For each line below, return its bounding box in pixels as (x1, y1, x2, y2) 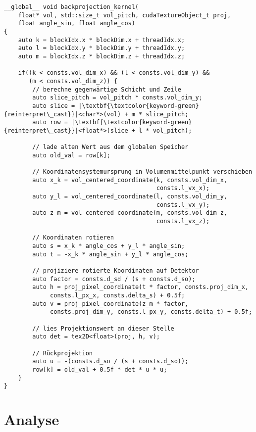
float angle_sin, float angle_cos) (18, 20, 135, 27)
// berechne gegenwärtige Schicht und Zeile (32, 86, 181, 93)
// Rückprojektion (32, 349, 93, 357)
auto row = (32, 119, 68, 126)
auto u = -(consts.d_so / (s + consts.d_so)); (32, 358, 189, 365)
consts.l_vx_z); (156, 218, 210, 225)
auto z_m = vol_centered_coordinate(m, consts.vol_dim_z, (32, 209, 228, 217)
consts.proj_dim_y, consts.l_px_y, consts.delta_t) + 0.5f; (50, 308, 253, 316)
